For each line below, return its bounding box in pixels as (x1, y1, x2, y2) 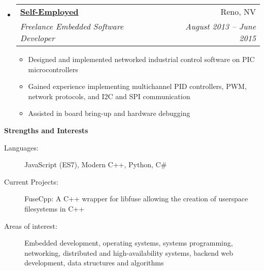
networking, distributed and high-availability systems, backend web (24, 247, 234, 258)
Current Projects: (4, 176, 58, 187)
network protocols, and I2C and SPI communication (28, 91, 190, 101)
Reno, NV (220, 6, 256, 17)
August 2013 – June (185, 20, 256, 32)
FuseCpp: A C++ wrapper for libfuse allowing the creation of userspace (24, 193, 248, 204)
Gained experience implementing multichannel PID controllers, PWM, (28, 81, 247, 92)
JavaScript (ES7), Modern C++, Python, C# (24, 159, 167, 170)
